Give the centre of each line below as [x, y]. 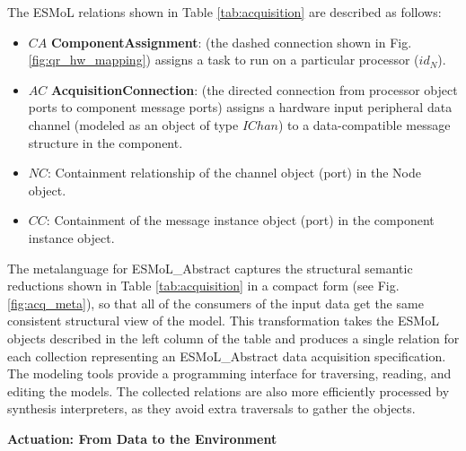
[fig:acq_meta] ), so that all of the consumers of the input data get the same [215, 303]
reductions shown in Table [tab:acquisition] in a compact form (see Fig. [203, 286]
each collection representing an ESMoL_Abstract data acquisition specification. [227, 356]
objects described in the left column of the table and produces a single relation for [233, 338]
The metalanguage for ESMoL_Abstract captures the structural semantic [210, 268]
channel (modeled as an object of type [133, 124]
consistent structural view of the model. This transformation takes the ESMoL [223, 321]
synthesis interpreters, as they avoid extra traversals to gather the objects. [211, 408]
